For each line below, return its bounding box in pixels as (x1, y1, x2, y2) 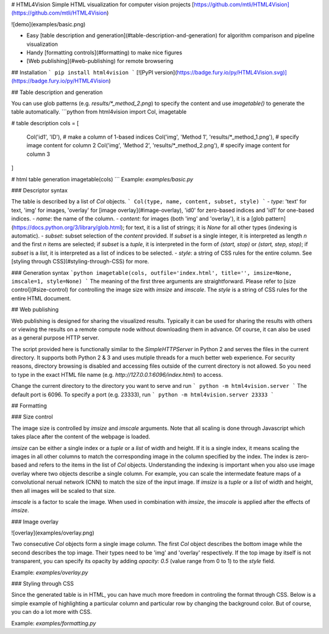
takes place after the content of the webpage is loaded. (11, 433, 150, 440)
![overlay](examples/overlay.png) (11, 529, 94, 537)
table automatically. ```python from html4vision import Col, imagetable (11, 108, 187, 115)
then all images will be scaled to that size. (11, 487, 116, 494)
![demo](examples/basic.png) (11, 20, 86, 27)
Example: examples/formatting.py (11, 619, 96, 627)
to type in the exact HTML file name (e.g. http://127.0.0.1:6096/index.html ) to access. (11, 371, 223, 378)
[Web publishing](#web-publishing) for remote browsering (26, 57, 174, 65)
